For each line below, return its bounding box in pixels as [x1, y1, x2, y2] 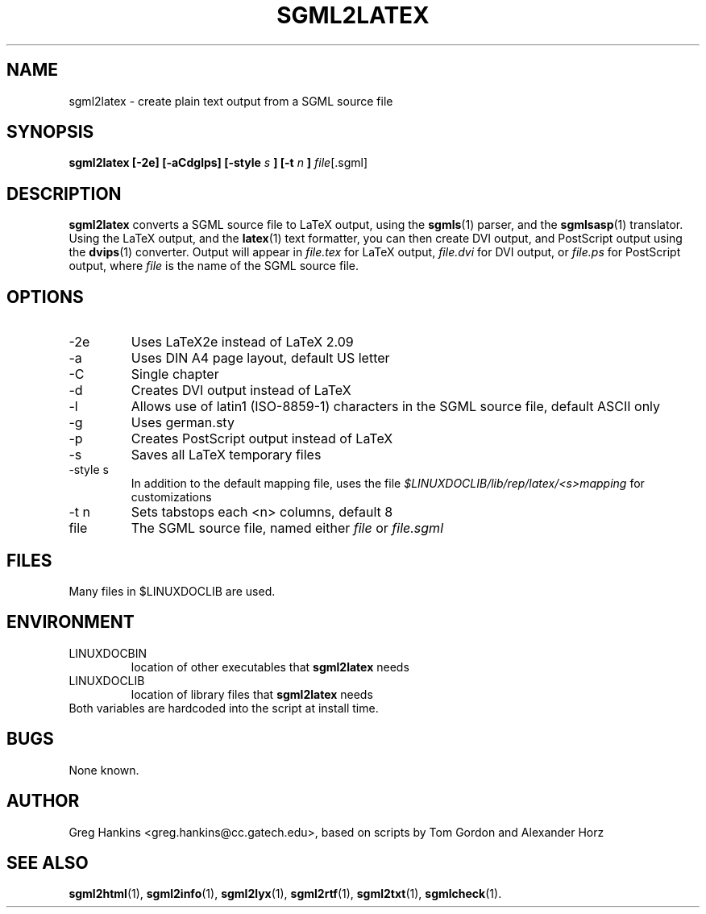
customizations [131, 490, 212, 505]
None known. [69, 762, 139, 777]
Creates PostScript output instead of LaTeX [131, 430, 393, 447]
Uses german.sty [131, 414, 235, 431]
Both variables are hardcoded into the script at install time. [69, 700, 379, 715]
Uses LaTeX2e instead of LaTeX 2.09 [131, 334, 354, 351]
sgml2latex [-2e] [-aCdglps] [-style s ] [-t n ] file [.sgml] [69, 156, 368, 170]
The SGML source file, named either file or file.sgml [131, 520, 444, 537]
